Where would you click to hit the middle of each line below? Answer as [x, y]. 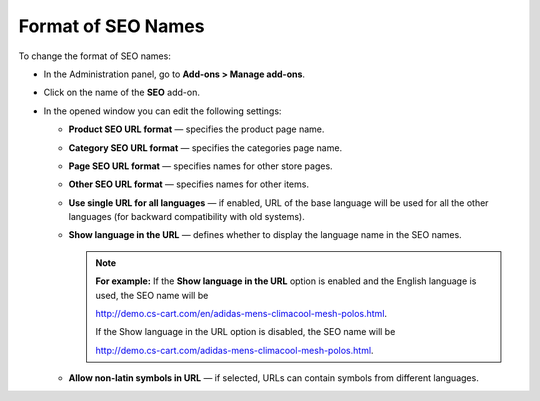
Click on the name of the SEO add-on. [121, 92]
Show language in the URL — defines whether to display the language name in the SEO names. [265, 235]
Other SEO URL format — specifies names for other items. [189, 184]
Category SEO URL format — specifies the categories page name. [205, 147]
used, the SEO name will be [152, 295]
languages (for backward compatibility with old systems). [186, 217]
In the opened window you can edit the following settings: [162, 111]
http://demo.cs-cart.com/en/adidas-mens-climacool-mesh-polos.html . [241, 314]
